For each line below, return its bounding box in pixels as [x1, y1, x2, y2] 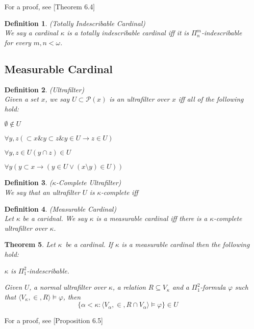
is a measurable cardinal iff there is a [96, 213, 207, 223]
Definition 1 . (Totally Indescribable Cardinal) [4, 18, 146, 28]
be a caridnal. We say [23, 213, 87, 223]
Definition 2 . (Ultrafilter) [4, 84, 84, 94]
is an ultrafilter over [109, 94, 170, 104]
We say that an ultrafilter [4, 187, 80, 197]
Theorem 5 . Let [4, 239, 56, 249]
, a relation [112, 282, 146, 292]
